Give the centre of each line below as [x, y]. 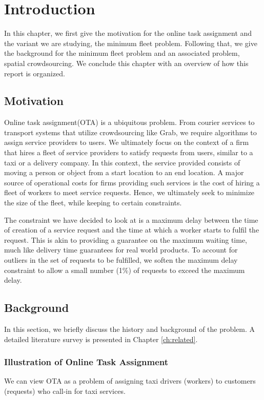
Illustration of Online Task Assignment [86, 362]
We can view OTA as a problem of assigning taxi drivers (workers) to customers [130, 381]
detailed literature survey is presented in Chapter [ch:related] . [101, 339]
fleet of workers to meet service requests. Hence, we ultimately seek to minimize [129, 192]
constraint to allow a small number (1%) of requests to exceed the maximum [125, 270]
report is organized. [35, 73]
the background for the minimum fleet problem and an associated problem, [122, 53]
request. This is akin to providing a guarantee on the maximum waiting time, [126, 239]
